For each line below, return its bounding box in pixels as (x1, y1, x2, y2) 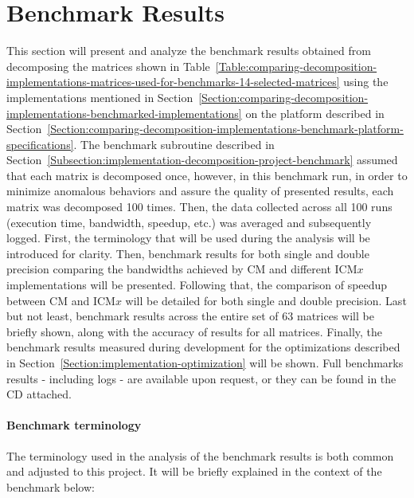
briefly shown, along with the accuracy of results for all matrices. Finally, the (6, 323, 383, 339)
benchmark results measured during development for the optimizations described (6, 339, 400, 355)
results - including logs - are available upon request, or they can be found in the (6, 370, 396, 386)
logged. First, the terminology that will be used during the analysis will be (6, 229, 370, 246)
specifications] (6, 135, 74, 152)
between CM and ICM (6, 292, 115, 308)
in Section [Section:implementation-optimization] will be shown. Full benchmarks (6, 355, 404, 371)
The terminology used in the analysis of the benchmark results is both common (6, 447, 394, 464)
